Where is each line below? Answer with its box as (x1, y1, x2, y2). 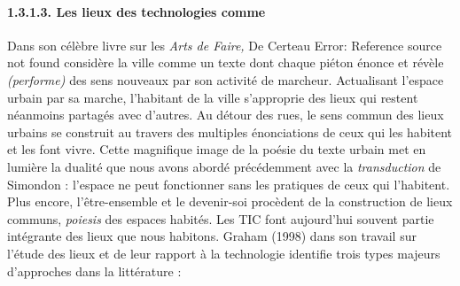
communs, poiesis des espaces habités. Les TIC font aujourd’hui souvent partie (7, 209, 434, 228)
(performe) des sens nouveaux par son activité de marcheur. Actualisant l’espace (7, 70, 444, 89)
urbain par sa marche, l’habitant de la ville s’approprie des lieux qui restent (7, 88, 418, 106)
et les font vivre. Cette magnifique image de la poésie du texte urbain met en (7, 140, 426, 158)
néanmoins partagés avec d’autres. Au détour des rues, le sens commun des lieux (7, 105, 444, 124)
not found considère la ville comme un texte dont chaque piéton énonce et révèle (7, 53, 444, 72)
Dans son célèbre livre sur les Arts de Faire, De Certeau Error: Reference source (7, 35, 442, 54)
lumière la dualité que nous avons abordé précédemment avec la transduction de (7, 157, 441, 175)
